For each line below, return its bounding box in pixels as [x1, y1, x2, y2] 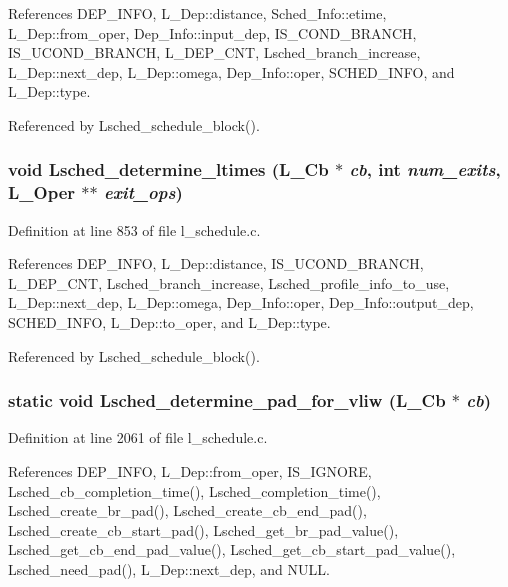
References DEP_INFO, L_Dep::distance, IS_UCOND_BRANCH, [8, 253, 424, 274]
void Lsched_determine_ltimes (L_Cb [8, 157, 329, 182]
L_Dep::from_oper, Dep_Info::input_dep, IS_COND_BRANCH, [8, 22, 417, 43]
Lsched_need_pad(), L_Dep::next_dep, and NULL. [8, 559, 330, 580]
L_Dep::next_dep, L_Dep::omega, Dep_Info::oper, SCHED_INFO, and [8, 61, 455, 82]
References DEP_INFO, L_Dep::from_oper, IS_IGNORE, [8, 461, 372, 482]
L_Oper [8, 180, 76, 205]
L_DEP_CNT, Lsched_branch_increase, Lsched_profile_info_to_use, [8, 272, 450, 293]
